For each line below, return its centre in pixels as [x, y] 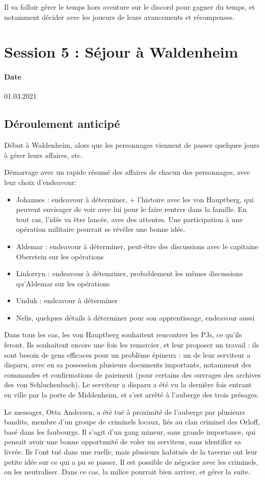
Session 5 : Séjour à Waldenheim [121, 52]
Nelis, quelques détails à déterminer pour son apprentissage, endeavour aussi [135, 317]
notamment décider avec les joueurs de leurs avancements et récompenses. [120, 17]
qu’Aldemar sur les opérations [63, 283]
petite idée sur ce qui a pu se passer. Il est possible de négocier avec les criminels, [131, 461]
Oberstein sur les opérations [60, 256]
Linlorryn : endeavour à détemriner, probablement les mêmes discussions [129, 273]
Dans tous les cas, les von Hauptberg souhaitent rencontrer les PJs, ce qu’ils [123, 335]
